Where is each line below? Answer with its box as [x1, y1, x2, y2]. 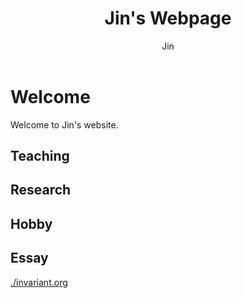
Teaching [10, 148, 70, 165]
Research [10, 182, 72, 199]
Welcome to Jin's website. [10, 118, 119, 131]
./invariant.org [10, 276, 68, 288]
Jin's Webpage [104, 7, 232, 30]
